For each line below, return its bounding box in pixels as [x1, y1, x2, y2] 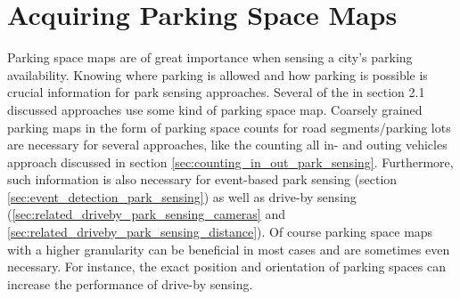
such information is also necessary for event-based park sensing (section [7, 170, 398, 189]
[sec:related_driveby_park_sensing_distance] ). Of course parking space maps [7, 222, 433, 241]
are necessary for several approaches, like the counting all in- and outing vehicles [7, 135, 448, 154]
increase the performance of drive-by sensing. [7, 274, 253, 293]
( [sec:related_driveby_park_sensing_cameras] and [7, 205, 285, 223]
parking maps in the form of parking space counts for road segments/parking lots [7, 117, 451, 136]
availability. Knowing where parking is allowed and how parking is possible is [7, 65, 428, 84]
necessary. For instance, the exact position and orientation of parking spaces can [7, 257, 446, 276]
